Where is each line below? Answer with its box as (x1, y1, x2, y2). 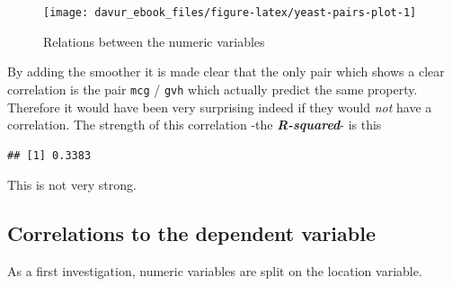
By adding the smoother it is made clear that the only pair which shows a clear (7, 62, 445, 81)
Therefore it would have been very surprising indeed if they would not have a (7, 97, 432, 116)
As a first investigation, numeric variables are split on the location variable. (7, 262, 422, 281)
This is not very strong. (7, 175, 137, 194)
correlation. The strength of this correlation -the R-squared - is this (7, 115, 382, 134)
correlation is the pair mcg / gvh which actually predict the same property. (7, 79, 418, 98)
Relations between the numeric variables (43, 31, 265, 50)
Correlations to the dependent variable (7, 219, 376, 247)
